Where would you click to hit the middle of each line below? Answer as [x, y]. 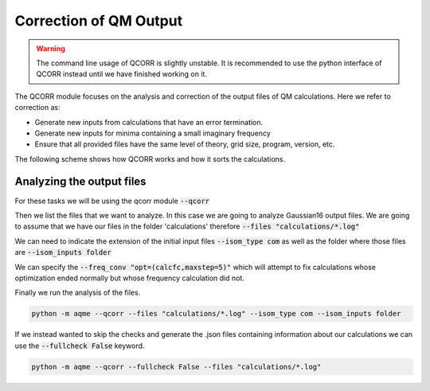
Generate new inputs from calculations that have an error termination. [149, 122]
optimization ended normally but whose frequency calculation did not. [129, 278]
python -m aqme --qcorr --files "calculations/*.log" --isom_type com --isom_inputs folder [216, 314]
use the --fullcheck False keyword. [80, 346]
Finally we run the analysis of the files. [78, 293]
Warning [51, 49]
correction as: [37, 108]
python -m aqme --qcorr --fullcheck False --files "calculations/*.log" [176, 367]
